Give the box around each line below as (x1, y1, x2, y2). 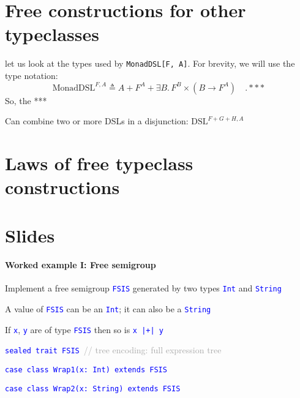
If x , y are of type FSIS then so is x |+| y (5, 323, 163, 336)
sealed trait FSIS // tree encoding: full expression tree (5, 344, 222, 356)
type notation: (5, 69, 58, 81)
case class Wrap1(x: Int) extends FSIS (5, 366, 167, 375)
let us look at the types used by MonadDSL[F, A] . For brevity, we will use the (5, 57, 295, 70)
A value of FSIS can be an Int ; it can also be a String (5, 302, 211, 315)
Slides (5, 222, 55, 247)
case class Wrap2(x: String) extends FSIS (5, 384, 181, 393)
